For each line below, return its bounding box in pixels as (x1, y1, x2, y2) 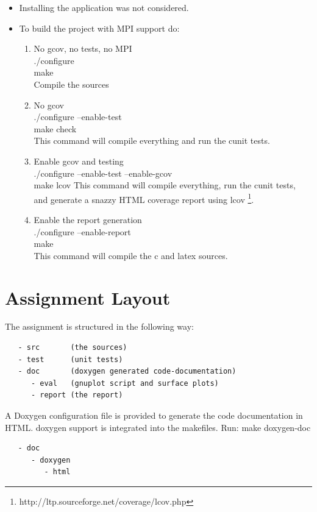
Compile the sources (34, 77, 109, 90)
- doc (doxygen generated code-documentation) (18, 367, 237, 376)
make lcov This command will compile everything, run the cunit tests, (34, 179, 296, 191)
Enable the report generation (34, 213, 142, 226)
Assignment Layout (5, 285, 171, 310)
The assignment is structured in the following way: (5, 320, 194, 333)
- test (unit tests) (18, 355, 123, 364)
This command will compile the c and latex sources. (34, 249, 228, 261)
